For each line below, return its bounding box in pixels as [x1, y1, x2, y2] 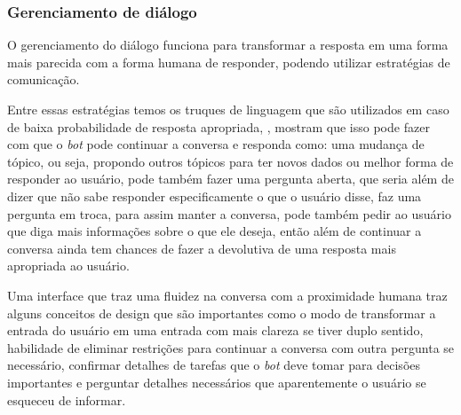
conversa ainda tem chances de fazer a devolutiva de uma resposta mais [7, 239, 396, 257]
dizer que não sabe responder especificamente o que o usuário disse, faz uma [7, 186, 422, 205]
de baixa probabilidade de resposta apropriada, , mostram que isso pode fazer [7, 117, 430, 136]
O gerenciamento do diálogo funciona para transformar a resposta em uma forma [7, 35, 449, 54]
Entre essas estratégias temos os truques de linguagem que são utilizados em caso [7, 100, 449, 118]
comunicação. [7, 70, 80, 89]
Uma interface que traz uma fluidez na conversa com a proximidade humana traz [7, 286, 448, 304]
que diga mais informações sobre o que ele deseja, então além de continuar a [7, 222, 422, 240]
